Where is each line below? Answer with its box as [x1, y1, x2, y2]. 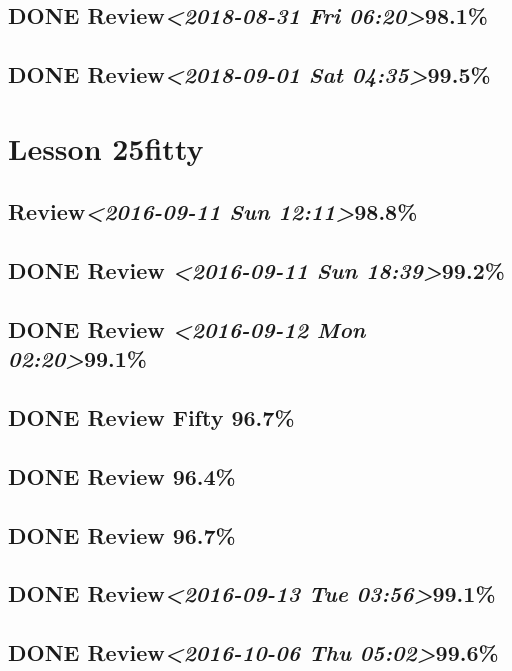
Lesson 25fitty [8, 127, 204, 168]
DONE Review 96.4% [8, 460, 236, 491]
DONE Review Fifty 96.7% [8, 402, 295, 433]
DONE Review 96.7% [8, 519, 236, 550]
